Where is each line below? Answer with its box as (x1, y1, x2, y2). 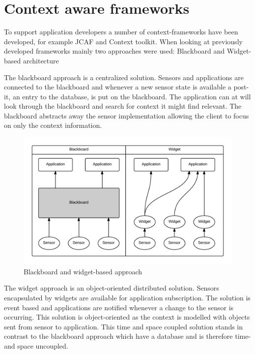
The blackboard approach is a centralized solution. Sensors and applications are (4, 72, 244, 82)
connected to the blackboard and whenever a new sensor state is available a (4, 82, 231, 92)
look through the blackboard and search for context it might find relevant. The (4, 101, 242, 111)
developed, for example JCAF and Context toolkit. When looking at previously (4, 36, 243, 46)
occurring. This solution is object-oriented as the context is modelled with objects (4, 312, 250, 322)
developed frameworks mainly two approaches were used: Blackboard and (4, 46, 225, 56)
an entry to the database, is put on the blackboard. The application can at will (12, 91, 251, 101)
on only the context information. (4, 120, 102, 130)
